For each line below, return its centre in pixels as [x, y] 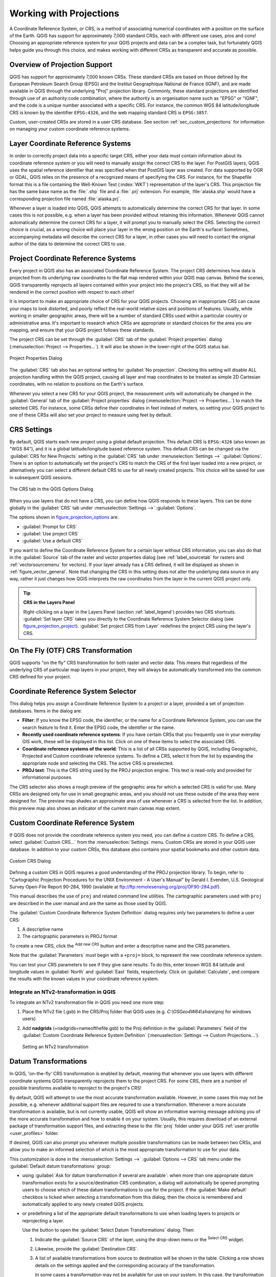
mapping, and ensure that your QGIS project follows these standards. [82, 330]
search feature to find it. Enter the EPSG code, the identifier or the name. [99, 727]
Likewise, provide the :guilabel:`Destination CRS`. [87, 1248]
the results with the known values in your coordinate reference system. [84, 979]
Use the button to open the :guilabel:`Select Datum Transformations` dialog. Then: [109, 1230]
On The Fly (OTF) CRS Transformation [71, 651]
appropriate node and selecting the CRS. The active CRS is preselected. [98, 763]
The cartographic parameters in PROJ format [70, 936]
